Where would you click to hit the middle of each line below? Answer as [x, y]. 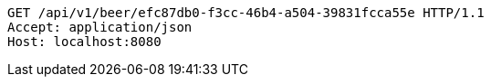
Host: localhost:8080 [84, 42]
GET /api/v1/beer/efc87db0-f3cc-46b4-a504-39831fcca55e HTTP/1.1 [246, 13]
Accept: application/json [100, 27]
